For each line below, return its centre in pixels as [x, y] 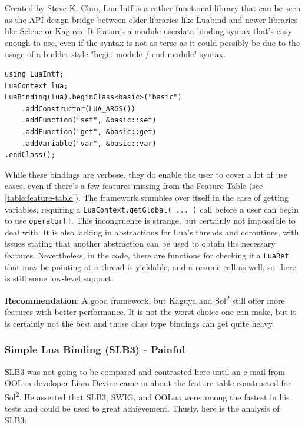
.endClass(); [30, 155]
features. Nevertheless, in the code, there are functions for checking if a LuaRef [147, 255]
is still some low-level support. [59, 278]
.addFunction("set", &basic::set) [89, 120]
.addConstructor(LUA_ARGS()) [78, 109]
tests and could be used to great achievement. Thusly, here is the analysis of [142, 408]
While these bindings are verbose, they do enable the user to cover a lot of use [146, 174]
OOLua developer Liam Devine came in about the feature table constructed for [148, 383]
